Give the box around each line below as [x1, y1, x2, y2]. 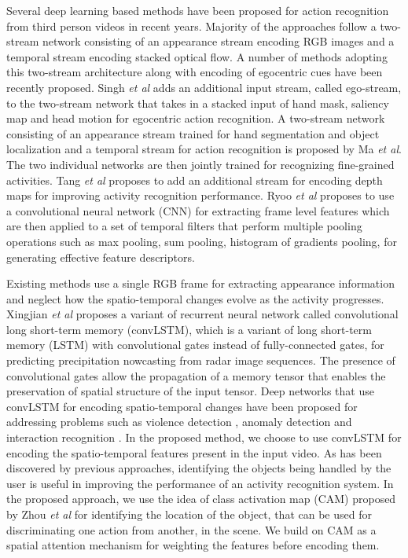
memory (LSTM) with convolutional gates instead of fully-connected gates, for [6, 336, 384, 353]
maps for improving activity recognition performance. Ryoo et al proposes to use [6, 187, 395, 204]
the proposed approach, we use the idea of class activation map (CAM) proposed [6, 490, 396, 507]
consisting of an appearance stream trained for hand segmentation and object [6, 125, 380, 141]
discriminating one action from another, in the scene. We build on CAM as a [6, 521, 377, 538]
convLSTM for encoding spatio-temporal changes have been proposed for [6, 398, 358, 414]
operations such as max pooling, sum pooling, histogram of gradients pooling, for [6, 233, 397, 249]
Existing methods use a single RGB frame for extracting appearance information [6, 275, 395, 292]
